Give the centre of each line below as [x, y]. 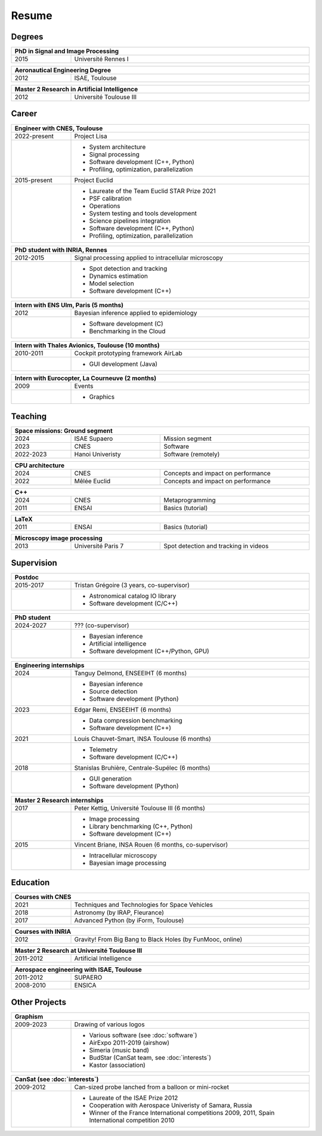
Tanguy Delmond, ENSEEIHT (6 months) [131, 673]
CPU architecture [40, 465]
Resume [32, 16]
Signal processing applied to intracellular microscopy [149, 258]
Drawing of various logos [110, 1024]
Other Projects [39, 1002]
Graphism [29, 1016]
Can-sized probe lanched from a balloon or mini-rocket [152, 1087]
